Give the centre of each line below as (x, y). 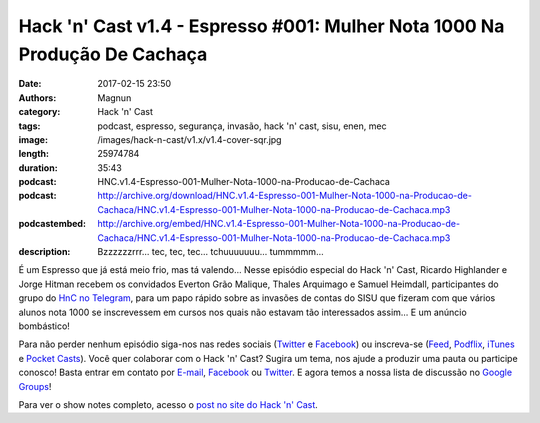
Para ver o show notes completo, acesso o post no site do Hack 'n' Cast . (168, 404)
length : (34, 154)
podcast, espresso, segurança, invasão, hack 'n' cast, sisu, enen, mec (242, 126)
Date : (30, 84)
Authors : (37, 97)
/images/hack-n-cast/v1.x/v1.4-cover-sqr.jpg (189, 139)
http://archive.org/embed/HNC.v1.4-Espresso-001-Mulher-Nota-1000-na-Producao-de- (278, 224)
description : (44, 252)
